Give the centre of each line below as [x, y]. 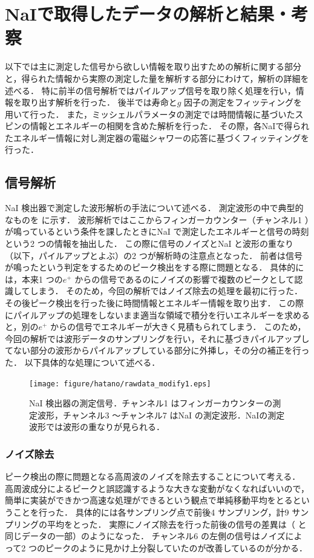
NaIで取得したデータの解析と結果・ [148, 14]
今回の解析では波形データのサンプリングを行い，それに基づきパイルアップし [157, 338]
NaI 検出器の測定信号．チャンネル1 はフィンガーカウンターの [151, 403]
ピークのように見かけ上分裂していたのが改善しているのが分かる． [176, 547]
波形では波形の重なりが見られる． [97, 427]
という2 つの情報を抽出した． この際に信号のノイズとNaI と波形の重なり [149, 244]
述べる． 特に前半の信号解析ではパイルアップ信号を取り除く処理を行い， [150, 90]
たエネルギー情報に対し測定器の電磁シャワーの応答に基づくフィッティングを [157, 137]
